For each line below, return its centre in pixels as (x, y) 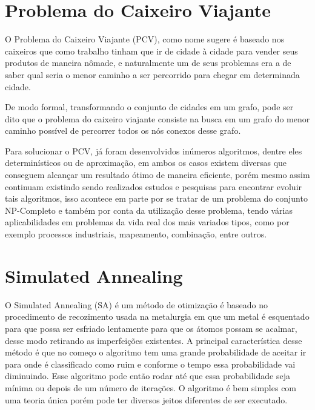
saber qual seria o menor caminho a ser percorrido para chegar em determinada (152, 74)
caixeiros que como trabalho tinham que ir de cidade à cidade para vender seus (151, 51)
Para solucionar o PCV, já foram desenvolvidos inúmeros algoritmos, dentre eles (154, 150)
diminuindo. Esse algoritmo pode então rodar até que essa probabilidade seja (148, 376)
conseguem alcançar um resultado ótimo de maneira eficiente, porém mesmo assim (157, 175)
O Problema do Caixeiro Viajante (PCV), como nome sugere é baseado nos (145, 39)
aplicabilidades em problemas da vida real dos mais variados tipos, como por (147, 222)
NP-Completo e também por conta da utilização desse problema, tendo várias (149, 210)
